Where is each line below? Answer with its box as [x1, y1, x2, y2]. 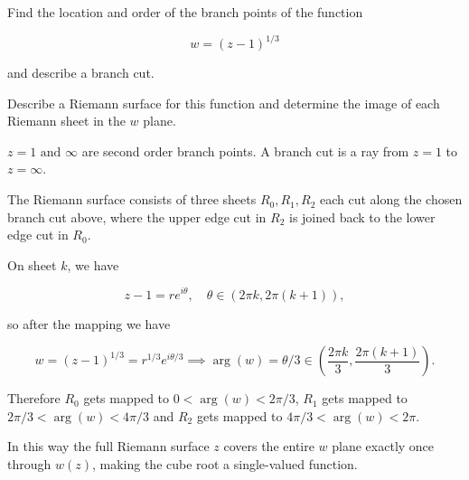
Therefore [7, 389, 61, 408]
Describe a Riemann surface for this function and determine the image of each [7, 93, 440, 112]
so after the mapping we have [7, 314, 171, 333]
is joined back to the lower [289, 207, 436, 226]
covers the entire [223, 437, 314, 456]
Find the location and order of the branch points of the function [7, 3, 363, 21]
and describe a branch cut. [7, 63, 155, 82]
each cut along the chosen [320, 190, 463, 209]
